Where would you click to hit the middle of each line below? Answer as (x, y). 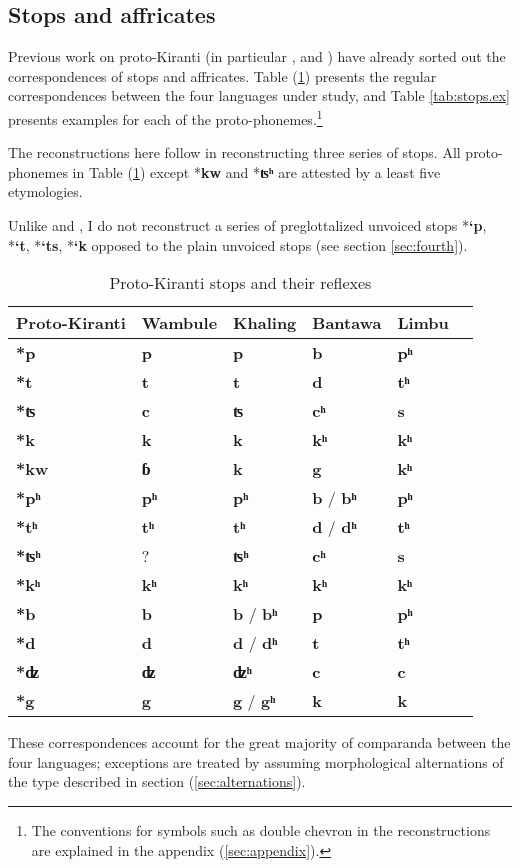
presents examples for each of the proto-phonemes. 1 (165, 117)
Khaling (265, 323)
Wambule (179, 323)
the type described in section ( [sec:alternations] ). (157, 781)
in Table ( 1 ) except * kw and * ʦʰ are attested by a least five (256, 171)
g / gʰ (254, 701)
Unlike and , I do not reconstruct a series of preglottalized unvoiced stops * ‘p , (247, 225)
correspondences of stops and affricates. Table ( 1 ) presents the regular (222, 75)
